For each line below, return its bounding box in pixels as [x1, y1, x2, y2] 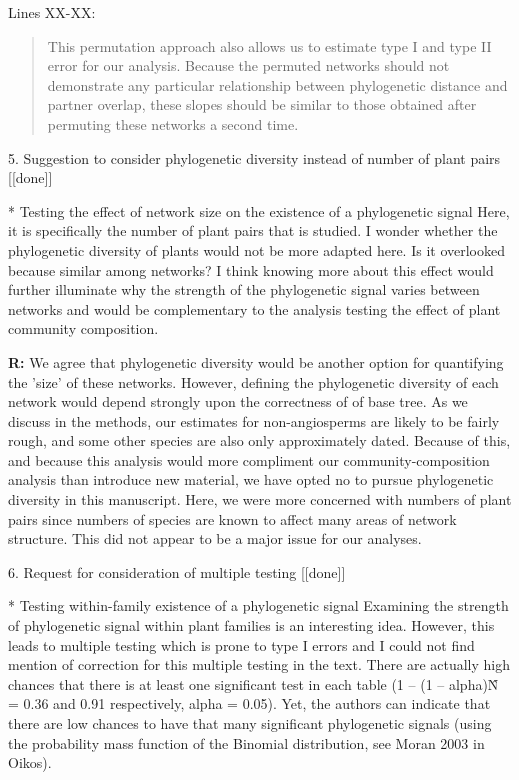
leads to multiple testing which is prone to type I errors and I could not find [8, 634, 475, 655]
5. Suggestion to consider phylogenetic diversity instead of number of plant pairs [8, 147, 501, 168]
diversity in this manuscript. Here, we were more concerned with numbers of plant [8, 489, 512, 510]
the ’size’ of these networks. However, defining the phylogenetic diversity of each [8, 371, 499, 392]
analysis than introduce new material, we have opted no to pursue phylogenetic [8, 469, 494, 490]
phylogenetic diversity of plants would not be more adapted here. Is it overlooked [8, 239, 505, 260]
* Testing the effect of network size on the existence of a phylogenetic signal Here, [8, 200, 510, 221]
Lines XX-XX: [8, 2, 96, 22]
